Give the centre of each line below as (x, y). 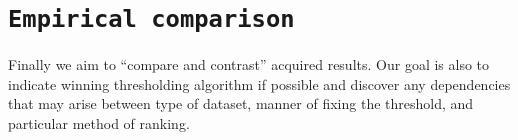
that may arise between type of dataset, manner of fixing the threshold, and (241, 103)
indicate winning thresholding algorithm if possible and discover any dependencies (259, 83)
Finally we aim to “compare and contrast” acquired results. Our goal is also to (249, 64)
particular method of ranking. (99, 123)
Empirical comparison (151, 19)
